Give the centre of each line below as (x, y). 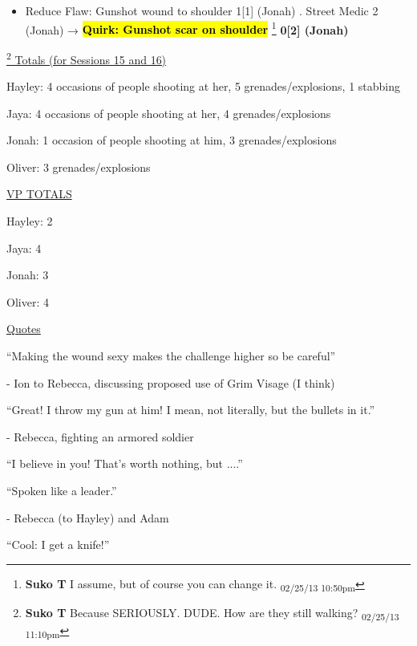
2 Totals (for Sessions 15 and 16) (87, 58)
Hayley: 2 (30, 221)
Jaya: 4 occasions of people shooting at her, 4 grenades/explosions (169, 113)
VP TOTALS (39, 194)
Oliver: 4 (28, 301)
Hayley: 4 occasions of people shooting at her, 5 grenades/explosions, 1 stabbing (204, 86)
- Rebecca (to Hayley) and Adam (88, 517)
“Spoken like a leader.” (62, 490)
